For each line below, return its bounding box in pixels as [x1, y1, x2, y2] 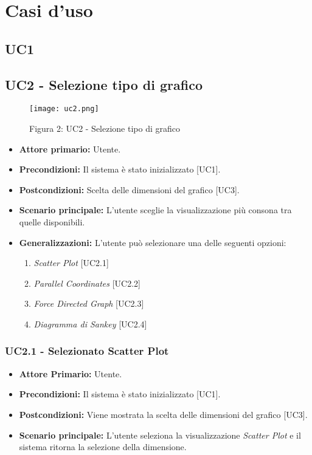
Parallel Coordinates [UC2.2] [33, 276, 140, 289]
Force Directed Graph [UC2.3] [33, 297, 144, 310]
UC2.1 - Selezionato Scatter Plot [5, 343, 169, 358]
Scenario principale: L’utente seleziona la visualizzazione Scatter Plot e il [19, 428, 301, 441]
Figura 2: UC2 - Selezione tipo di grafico [29, 122, 180, 135]
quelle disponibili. [19, 215, 85, 228]
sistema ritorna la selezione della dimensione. [19, 440, 187, 453]
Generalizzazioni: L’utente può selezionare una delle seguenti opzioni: [19, 236, 286, 248]
